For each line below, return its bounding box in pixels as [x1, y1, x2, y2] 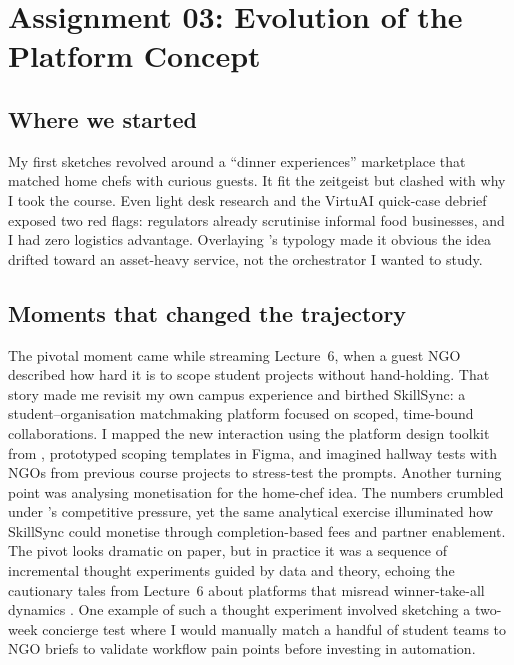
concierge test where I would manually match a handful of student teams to [42, 618, 507, 639]
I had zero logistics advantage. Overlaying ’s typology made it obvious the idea [8, 229, 491, 250]
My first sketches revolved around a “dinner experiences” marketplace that [8, 150, 466, 171]
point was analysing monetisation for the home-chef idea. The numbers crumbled [8, 481, 504, 502]
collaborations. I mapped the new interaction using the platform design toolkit [8, 422, 490, 443]
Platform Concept [8, 35, 261, 76]
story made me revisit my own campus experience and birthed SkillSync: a [8, 383, 466, 404]
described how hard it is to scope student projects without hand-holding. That [8, 364, 490, 385]
